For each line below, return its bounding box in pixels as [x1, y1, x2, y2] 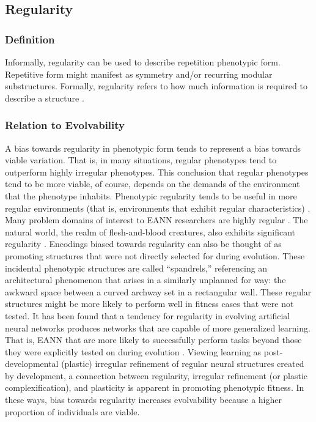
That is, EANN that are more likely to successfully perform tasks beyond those [5, 333, 302, 346]
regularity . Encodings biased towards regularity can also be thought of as [5, 237, 282, 250]
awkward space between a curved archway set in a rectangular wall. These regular [5, 285, 312, 298]
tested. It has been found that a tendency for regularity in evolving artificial [5, 309, 290, 322]
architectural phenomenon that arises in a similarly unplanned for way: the [5, 273, 286, 286]
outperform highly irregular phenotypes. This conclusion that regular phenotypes [5, 165, 309, 178]
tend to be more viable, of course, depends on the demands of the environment [5, 177, 300, 190]
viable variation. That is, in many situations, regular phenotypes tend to [5, 154, 277, 166]
